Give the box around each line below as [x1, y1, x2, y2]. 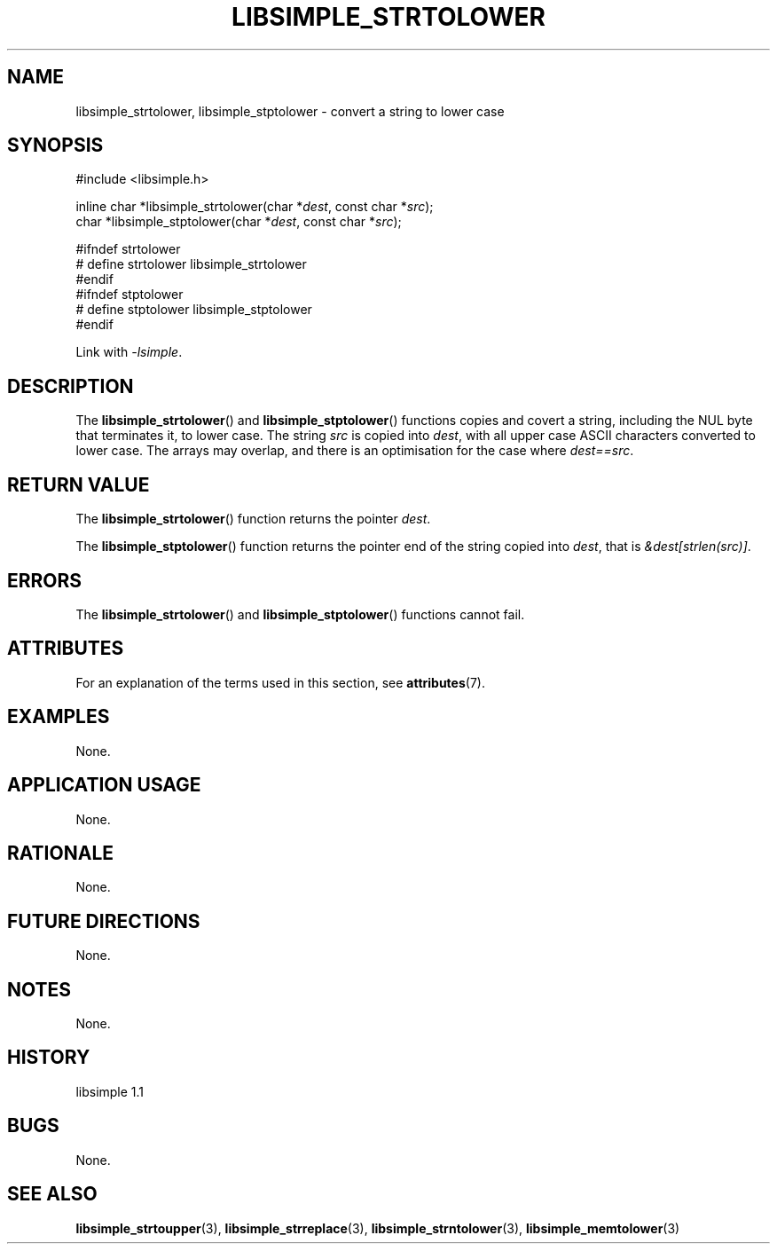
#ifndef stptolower [75, 287, 184, 303]
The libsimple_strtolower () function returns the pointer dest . [75, 511, 431, 527]
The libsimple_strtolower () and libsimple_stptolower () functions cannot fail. [75, 606, 525, 622]
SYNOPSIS [7, 134, 104, 157]
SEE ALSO [7, 1183, 98, 1206]
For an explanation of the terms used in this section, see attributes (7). [75, 674, 485, 690]
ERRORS [7, 569, 82, 592]
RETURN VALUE [7, 473, 150, 496]
